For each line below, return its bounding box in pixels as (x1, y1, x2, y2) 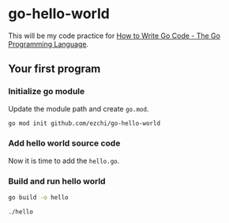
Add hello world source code (8, 138, 121, 149)
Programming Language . (8, 39, 89, 48)
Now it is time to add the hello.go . (8, 156, 120, 165)
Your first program (8, 62, 101, 76)
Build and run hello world (8, 176, 106, 187)
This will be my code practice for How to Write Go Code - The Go (8, 31, 221, 40)
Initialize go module (8, 86, 85, 97)
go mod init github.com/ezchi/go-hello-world (8, 119, 160, 127)
